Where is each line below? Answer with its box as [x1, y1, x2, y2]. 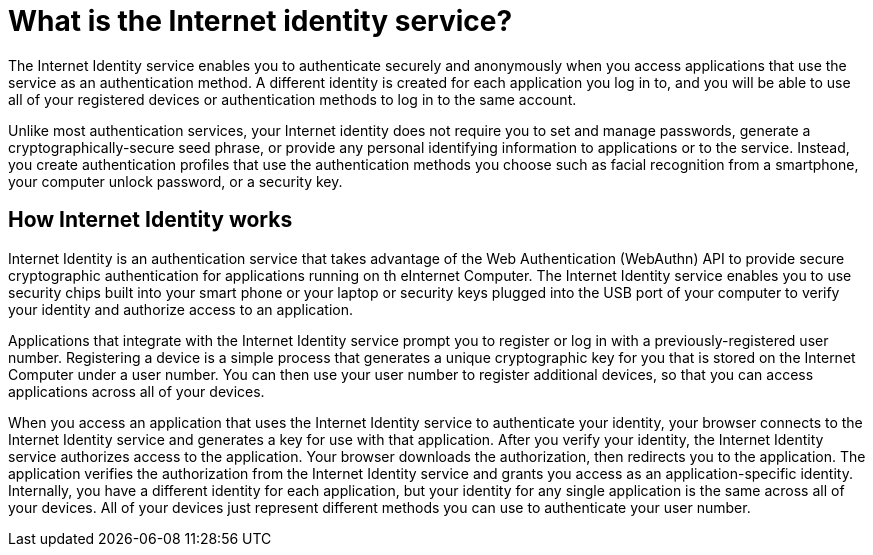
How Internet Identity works [8, 207, 293, 233]
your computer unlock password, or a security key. [8, 172, 343, 190]
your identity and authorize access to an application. [8, 300, 353, 318]
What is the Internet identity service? [8, 4, 513, 38]
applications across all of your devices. [8, 382, 265, 400]
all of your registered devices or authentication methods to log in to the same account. [8, 90, 577, 108]
